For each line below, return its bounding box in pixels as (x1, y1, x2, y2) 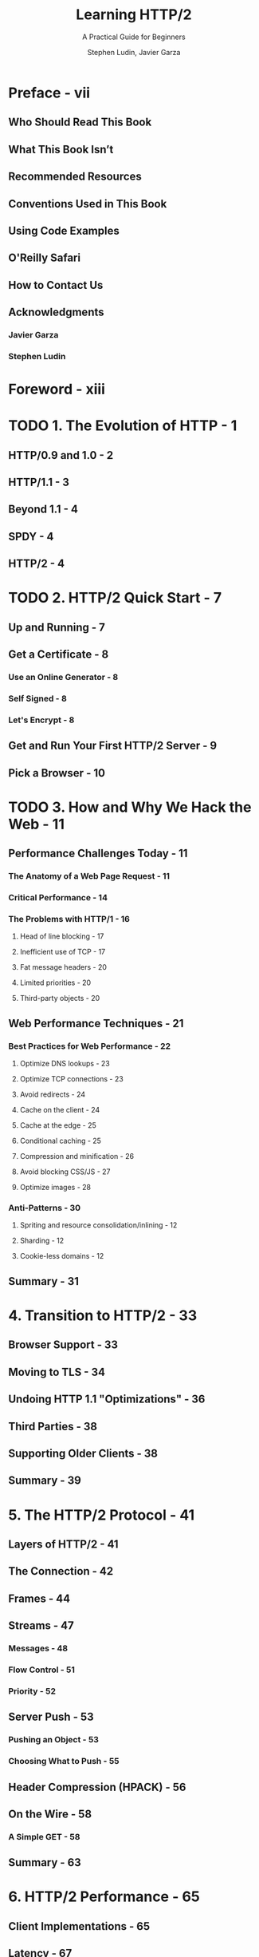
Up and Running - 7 (8, 620, 106, 634)
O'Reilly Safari (8, 251, 81, 265)
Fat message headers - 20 (19, 963, 108, 972)
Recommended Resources (8, 170, 142, 184)
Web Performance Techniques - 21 (8, 1016, 184, 1030)
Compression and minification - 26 (19, 1152, 134, 1161)
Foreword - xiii (8, 381, 106, 398)
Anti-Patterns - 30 (8, 1203, 81, 1214)
